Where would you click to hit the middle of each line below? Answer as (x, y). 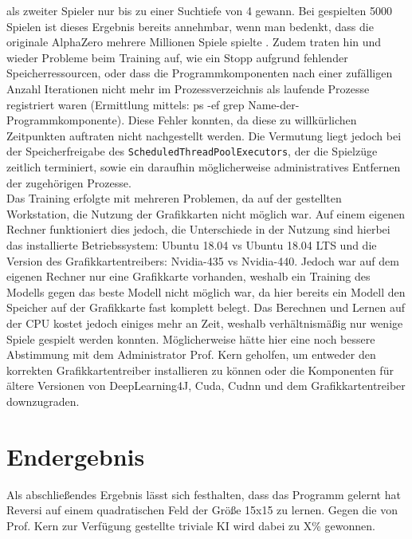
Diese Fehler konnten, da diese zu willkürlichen (242, 120)
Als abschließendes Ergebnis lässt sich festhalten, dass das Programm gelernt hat (204, 494)
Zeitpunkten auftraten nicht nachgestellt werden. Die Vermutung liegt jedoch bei (204, 135)
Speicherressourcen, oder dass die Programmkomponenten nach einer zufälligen (200, 73)
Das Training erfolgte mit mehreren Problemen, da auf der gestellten (174, 198)
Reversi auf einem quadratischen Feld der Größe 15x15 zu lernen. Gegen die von (202, 510)
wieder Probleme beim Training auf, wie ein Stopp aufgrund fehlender (177, 57)
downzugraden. (43, 401)
